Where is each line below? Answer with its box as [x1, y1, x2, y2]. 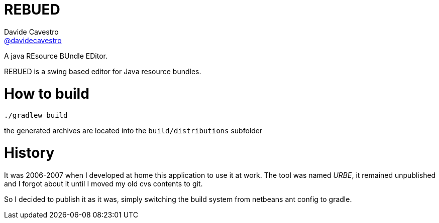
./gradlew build [4, 111, 68, 120]
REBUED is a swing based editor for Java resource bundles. [4, 67, 201, 76]
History [4, 144, 55, 161]
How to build [4, 85, 89, 102]
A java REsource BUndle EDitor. [4, 51, 107, 60]
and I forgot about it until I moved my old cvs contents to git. [4, 179, 203, 188]
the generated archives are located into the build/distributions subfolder [4, 126, 263, 135]
